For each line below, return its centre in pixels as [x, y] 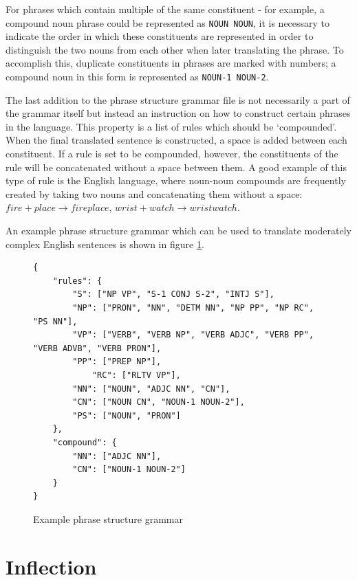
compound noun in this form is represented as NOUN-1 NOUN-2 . [137, 77]
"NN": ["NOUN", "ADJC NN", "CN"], [151, 389]
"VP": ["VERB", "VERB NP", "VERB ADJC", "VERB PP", [193, 335]
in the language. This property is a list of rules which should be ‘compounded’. [171, 126]
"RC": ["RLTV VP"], [136, 375]
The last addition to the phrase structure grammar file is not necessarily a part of [178, 99]
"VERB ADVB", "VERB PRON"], [97, 348]
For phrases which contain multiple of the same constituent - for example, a [165, 9]
